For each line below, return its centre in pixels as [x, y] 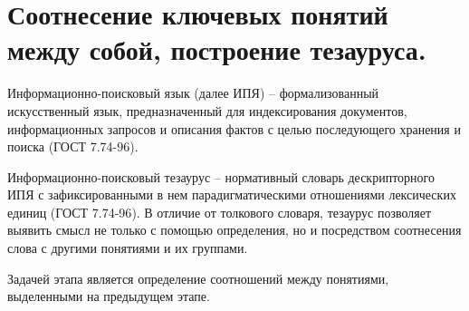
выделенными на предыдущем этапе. [109, 296]
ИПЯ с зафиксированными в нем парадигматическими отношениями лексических [232, 194]
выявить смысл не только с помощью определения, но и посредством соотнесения [234, 230]
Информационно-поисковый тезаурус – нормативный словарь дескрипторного [221, 176]
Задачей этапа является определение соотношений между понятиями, [198, 278]
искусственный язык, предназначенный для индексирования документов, [207, 110]
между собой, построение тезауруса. [217, 49]
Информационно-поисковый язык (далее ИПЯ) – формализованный [193, 93]
